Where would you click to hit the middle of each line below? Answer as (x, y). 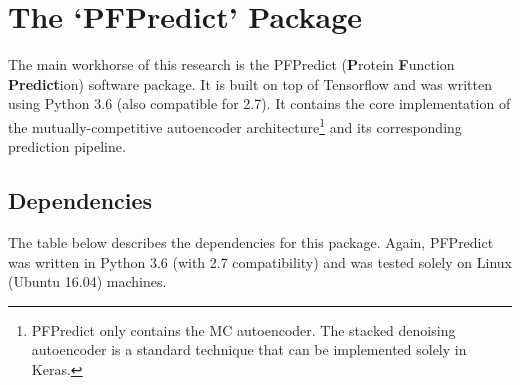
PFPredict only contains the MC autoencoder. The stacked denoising (243, 329)
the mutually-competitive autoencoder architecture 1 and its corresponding (235, 125)
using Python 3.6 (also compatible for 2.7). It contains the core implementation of (259, 103)
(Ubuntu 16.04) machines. (87, 281)
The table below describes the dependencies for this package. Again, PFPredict (251, 241)
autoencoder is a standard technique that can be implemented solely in (249, 349)
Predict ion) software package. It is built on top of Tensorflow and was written (250, 83)
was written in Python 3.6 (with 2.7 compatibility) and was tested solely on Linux (260, 261)
